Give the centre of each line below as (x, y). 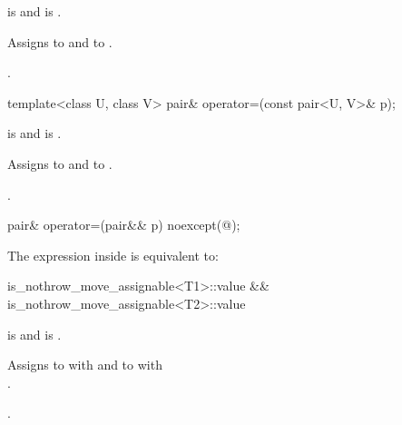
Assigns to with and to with (85, 365)
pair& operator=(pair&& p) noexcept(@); (124, 225)
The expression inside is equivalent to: (113, 255)
